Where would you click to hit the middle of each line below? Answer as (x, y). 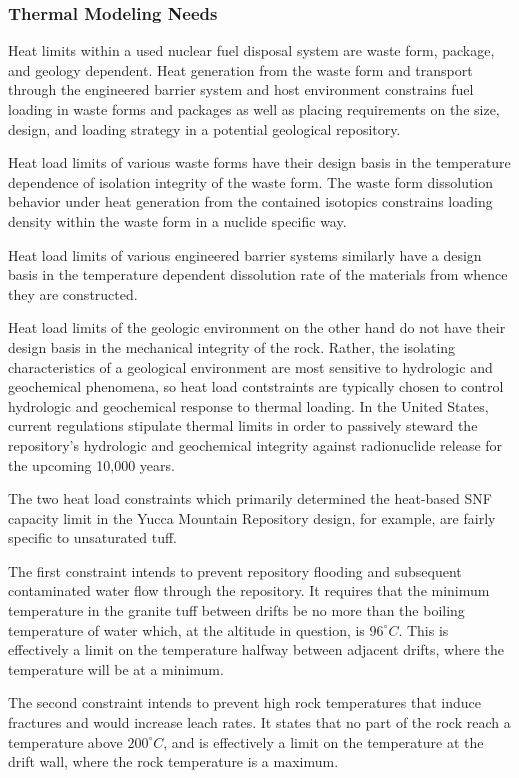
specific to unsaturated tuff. (92, 537)
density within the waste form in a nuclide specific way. (177, 220)
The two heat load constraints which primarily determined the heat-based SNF (250, 498)
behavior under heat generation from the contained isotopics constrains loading (250, 201)
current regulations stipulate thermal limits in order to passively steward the (243, 425)
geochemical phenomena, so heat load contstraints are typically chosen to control (256, 386)
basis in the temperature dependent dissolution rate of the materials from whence (258, 274)
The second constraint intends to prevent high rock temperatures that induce (245, 702)
